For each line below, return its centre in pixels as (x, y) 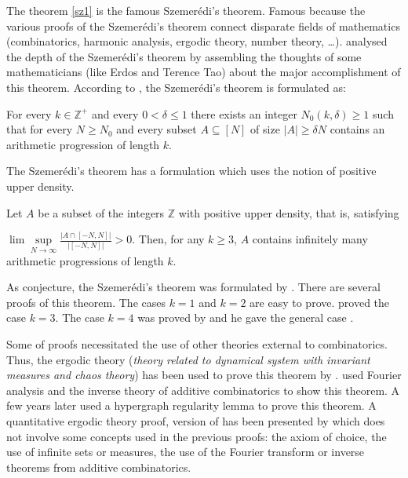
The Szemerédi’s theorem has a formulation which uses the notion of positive (191, 171)
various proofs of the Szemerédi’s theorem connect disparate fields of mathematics (203, 26)
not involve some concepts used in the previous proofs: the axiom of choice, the (197, 436)
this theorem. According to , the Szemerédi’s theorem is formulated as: (176, 87)
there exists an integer (244, 113)
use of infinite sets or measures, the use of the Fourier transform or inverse (186, 452)
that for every (40, 129)
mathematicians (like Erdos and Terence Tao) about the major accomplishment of (204, 72)
